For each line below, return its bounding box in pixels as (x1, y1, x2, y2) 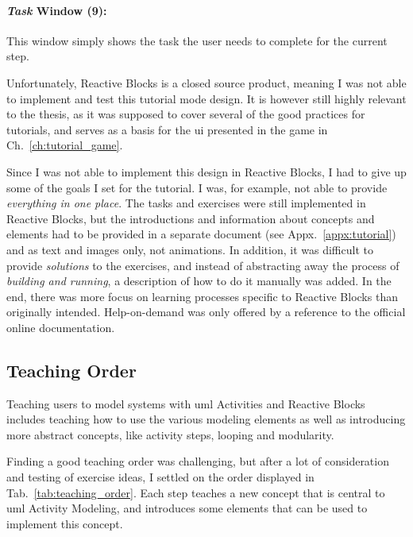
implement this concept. (6, 515, 123, 531)
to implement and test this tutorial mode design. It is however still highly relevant (6, 90, 407, 106)
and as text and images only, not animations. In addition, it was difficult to (6, 241, 373, 257)
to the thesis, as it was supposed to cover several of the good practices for (6, 106, 365, 122)
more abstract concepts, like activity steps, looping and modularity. (6, 426, 334, 442)
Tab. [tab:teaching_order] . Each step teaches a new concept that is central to (6, 484, 385, 500)
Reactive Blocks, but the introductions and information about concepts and (6, 210, 375, 226)
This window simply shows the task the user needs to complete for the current (6, 32, 388, 48)
